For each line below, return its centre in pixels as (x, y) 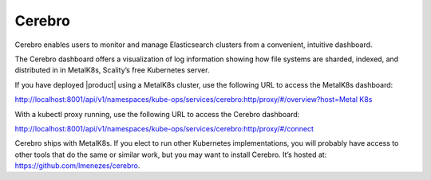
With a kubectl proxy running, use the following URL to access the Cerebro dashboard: (157, 114)
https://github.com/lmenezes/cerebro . (77, 166)
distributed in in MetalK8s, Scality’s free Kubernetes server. (112, 70)
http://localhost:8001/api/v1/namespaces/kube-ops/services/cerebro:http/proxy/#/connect (164, 128)
